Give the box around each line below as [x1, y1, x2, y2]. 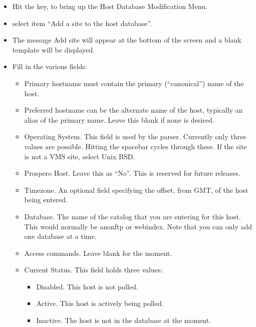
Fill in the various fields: [12, 61, 87, 72]
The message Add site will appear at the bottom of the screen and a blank [12, 35, 241, 45]
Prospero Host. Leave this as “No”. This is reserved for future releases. [24, 168, 240, 178]
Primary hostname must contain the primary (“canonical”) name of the [24, 78, 244, 88]
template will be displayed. [12, 44, 95, 55]
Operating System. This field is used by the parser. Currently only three [24, 131, 246, 142]
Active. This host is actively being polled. [36, 298, 164, 308]
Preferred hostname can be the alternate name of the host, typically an [24, 105, 243, 115]
